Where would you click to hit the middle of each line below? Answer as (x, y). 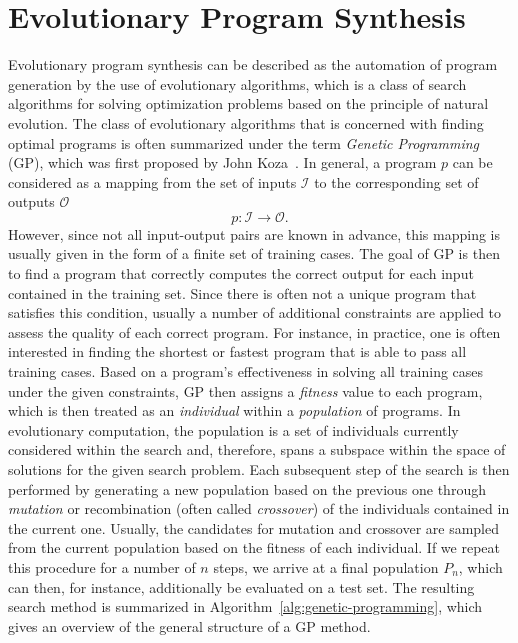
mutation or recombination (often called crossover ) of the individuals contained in (259, 508)
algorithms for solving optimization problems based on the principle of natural (248, 103)
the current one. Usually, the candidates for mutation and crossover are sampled (254, 527)
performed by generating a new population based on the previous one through (247, 488)
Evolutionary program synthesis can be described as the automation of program (253, 64)
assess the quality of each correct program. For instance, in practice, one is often (254, 331)
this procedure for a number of (102, 566)
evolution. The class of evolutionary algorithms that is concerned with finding (246, 122)
